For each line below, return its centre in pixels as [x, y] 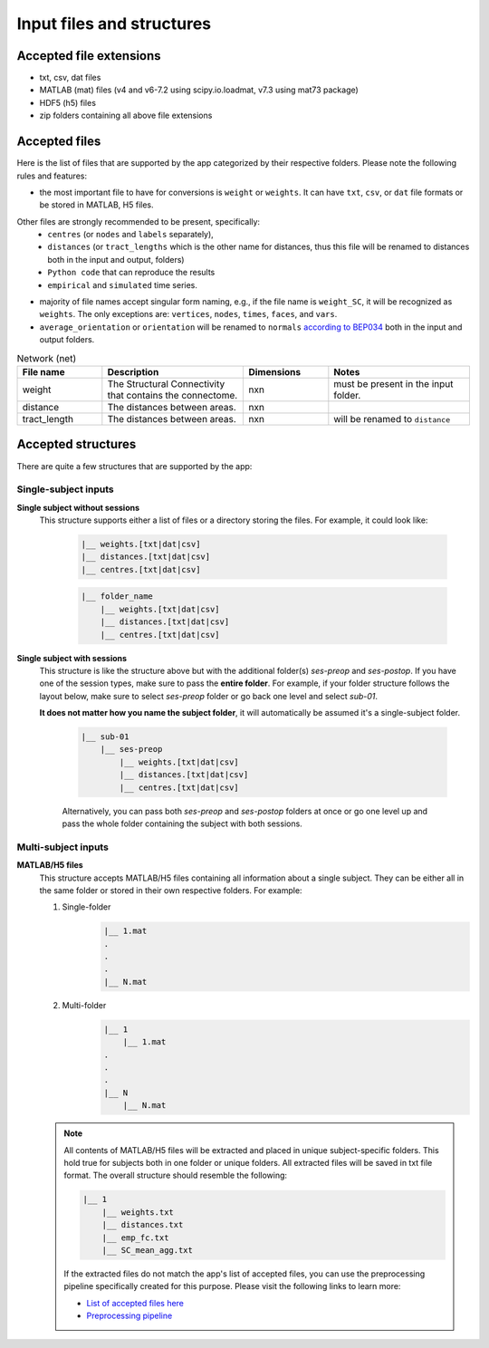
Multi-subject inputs [62, 847]
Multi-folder [84, 1005]
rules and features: [52, 176]
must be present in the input [393, 383]
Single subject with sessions [72, 658]
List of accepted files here [135, 1303]
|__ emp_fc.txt [135, 1237]
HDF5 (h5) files [68, 102]
